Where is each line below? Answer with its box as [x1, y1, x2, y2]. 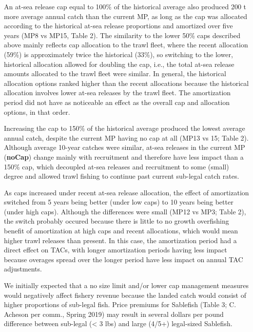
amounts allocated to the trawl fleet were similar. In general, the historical [4, 68, 226, 79]
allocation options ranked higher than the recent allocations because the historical [4, 78, 249, 88]
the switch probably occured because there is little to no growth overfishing [4, 216, 229, 226]
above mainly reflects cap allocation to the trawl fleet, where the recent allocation [4, 40, 248, 50]
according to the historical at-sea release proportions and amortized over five [4, 21, 233, 31]
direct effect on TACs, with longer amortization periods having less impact [4, 245, 227, 255]
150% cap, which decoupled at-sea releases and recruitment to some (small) [4, 161, 229, 171]
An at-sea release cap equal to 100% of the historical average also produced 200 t [4, 1, 247, 11]
